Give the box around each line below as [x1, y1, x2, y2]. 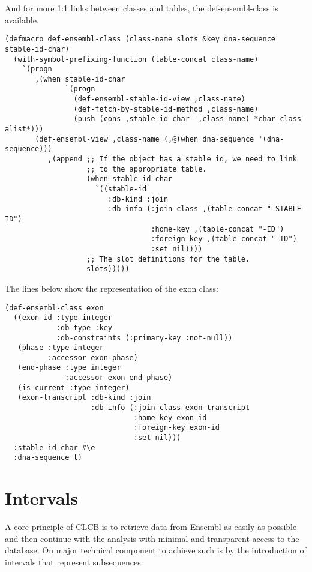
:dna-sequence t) [13, 453, 82, 462]
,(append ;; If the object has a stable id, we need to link [47, 155, 297, 164]
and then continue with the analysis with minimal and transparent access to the [5, 532, 299, 544]
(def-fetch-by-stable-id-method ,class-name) [73, 104, 259, 113]
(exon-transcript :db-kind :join [17, 393, 151, 402]
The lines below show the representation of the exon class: [5, 281, 218, 294]
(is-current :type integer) [17, 383, 130, 392]
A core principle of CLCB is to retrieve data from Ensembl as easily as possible [5, 520, 297, 533]
